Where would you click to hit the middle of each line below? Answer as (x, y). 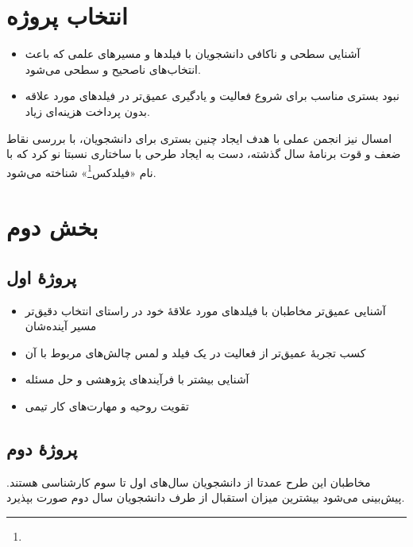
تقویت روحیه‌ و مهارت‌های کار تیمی (107, 405)
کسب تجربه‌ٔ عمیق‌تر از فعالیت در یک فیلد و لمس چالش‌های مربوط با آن (195, 352)
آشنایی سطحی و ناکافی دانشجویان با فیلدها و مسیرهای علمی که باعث (193, 54)
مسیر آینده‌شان (61, 326)
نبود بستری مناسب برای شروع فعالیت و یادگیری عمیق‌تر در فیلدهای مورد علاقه (212, 96)
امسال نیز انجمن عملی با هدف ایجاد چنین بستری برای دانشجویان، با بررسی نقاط (199, 138)
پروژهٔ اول (41, 277)
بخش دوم (52, 227)
